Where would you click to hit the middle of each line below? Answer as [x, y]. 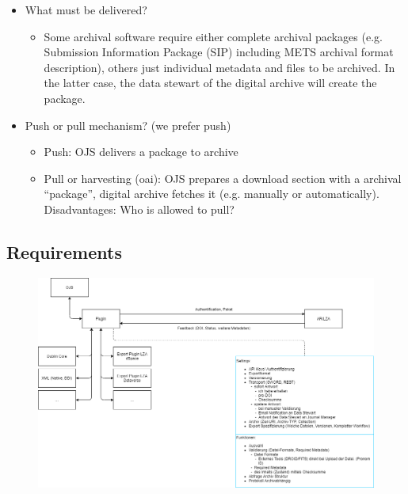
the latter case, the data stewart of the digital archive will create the [210, 83]
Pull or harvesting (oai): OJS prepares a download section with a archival [223, 178]
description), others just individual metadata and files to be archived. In [219, 67]
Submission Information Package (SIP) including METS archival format [219, 52]
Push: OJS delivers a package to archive [141, 152]
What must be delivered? [86, 9]
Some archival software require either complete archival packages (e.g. [213, 36]
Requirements [64, 251]
